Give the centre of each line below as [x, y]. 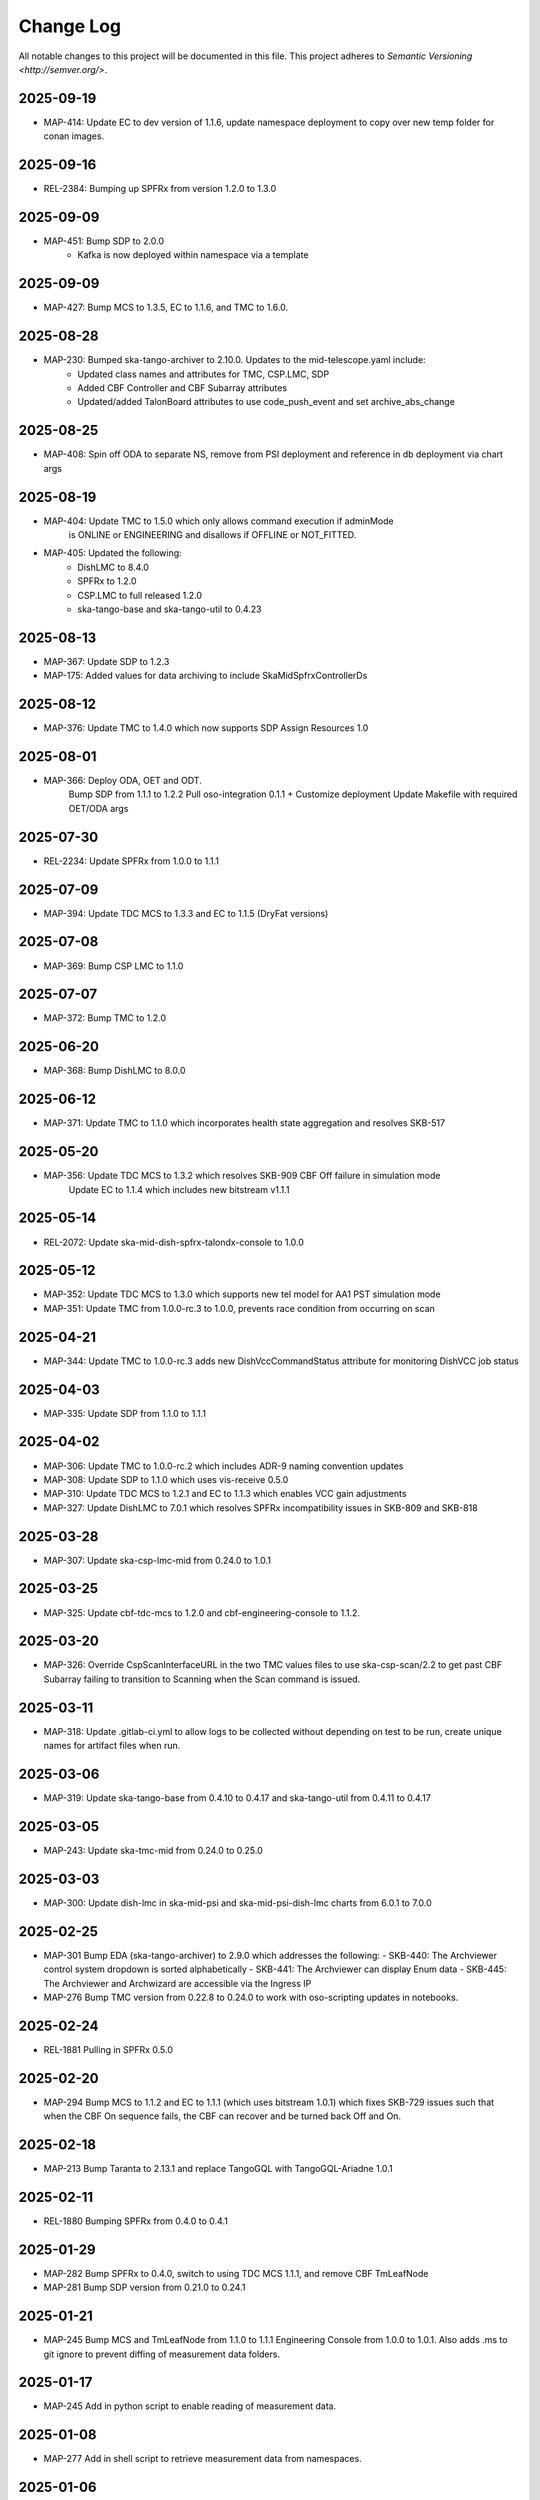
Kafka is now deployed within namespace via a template [193, 255]
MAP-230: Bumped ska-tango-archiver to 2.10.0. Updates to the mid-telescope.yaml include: [234, 360]
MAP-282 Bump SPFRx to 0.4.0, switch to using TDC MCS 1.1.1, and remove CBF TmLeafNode [236, 2273]
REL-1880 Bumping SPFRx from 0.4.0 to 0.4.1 [136, 2221]
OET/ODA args [98, 808]
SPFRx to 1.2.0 [107, 581]
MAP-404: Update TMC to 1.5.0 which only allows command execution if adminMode [218, 521]
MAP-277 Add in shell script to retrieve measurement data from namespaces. [202, 2459]
